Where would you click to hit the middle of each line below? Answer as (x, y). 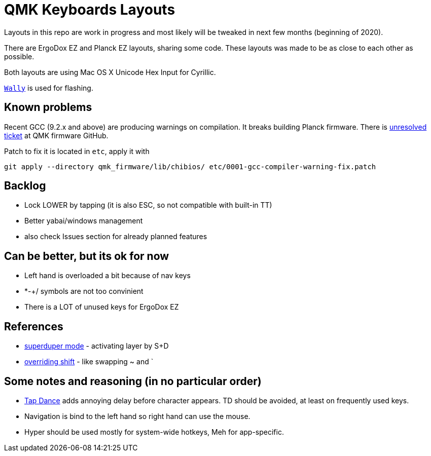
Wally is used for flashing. (49, 88)
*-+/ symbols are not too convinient (84, 291)
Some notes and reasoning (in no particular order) (133, 381)
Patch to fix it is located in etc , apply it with (77, 151)
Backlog (25, 186)
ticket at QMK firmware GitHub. (56, 135)
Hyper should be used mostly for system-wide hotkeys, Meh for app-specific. (154, 432)
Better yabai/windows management (84, 221)
